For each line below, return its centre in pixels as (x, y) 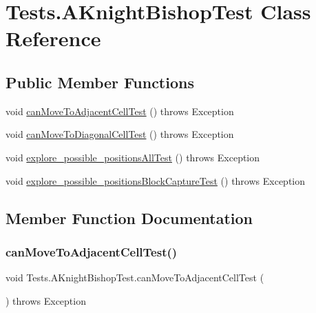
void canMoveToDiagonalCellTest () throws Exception (120, 134)
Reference (53, 38)
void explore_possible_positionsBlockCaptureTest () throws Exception (156, 180)
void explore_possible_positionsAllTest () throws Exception (133, 157)
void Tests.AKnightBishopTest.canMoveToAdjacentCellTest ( (135, 277)
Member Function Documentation (129, 218)
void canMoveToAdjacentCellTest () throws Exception (120, 111)
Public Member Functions (100, 82)
